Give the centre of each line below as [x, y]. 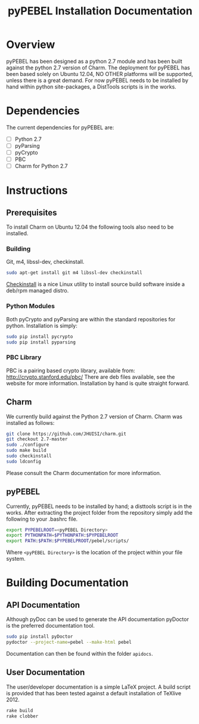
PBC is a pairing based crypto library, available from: [71, 370]
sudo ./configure [28, 445]
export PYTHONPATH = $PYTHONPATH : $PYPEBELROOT [62, 536]
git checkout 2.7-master [37, 439]
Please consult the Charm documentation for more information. [84, 473]
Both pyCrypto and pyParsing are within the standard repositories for [91, 319]
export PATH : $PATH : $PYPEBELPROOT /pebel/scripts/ [68, 541]
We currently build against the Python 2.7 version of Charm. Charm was [94, 416]
